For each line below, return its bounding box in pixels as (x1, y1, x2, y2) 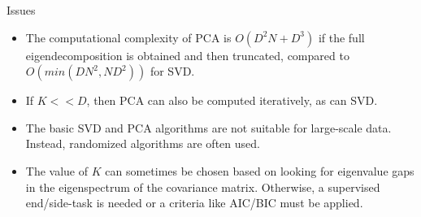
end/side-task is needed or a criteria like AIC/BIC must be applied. (25, 194, 363, 211)
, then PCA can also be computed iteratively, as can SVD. (86, 92, 378, 109)
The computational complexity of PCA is (25, 28, 232, 46)
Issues (7, 2, 36, 18)
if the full (318, 28, 365, 46)
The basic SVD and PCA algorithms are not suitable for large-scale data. (25, 119, 392, 136)
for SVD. (150, 63, 195, 80)
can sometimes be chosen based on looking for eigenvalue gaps (105, 162, 414, 179)
